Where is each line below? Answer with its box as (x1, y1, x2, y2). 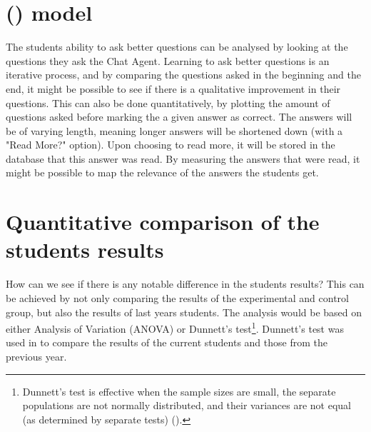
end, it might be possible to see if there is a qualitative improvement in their (6, 81, 341, 96)
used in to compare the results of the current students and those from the (6, 335, 327, 350)
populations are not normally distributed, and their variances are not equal (22, 398, 351, 413)
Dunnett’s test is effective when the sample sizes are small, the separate (22, 383, 336, 398)
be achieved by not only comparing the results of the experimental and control (6, 290, 349, 305)
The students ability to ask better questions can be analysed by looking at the (6, 39, 348, 54)
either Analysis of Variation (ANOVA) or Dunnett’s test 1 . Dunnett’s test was (6, 319, 344, 336)
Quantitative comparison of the (6, 207, 320, 236)
